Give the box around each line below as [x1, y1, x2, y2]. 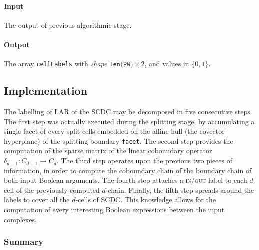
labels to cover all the [4, 194, 70, 205]
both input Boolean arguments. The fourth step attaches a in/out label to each [4, 175, 247, 185]
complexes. [4, 214, 37, 224]
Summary [4, 235, 44, 248]
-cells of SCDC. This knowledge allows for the [75, 194, 216, 205]
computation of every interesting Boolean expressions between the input [4, 204, 225, 215]
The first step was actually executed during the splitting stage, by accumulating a [4, 116, 255, 126]
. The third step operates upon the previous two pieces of [56, 155, 233, 166]
